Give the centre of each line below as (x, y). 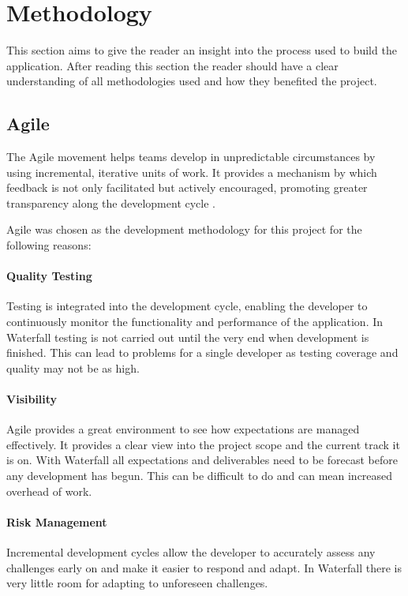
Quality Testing (49, 276)
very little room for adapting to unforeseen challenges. (137, 583)
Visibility (32, 399)
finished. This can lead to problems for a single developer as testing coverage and (202, 352)
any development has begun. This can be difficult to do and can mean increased (200, 476)
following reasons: (49, 245)
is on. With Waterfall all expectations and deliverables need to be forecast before (202, 460)
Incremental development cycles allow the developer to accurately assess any (191, 552)
